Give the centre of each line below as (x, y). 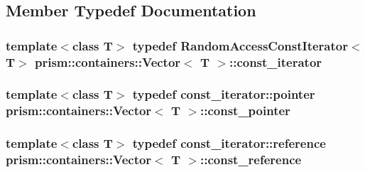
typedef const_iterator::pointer (224, 94)
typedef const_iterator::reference (229, 143)
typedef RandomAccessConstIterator (240, 45)
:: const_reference (251, 160)
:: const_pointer (245, 111)
